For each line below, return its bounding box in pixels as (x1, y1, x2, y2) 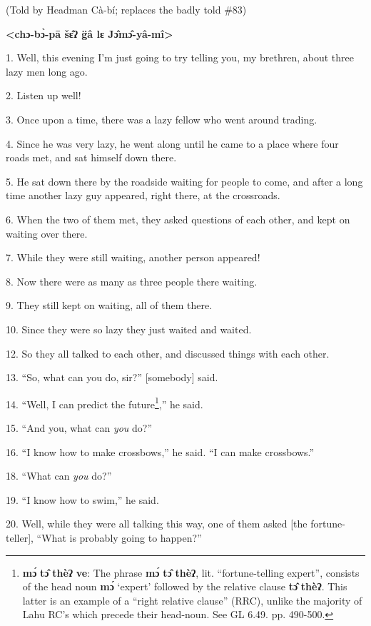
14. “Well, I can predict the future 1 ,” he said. (6, 394, 203, 411)
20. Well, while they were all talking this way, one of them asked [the (6, 516, 308, 531)
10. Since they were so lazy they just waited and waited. (6, 321, 252, 336)
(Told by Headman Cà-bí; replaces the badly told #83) (6, 2, 247, 16)
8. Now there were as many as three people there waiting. (6, 273, 258, 288)
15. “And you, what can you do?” (6, 420, 153, 435)
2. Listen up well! (6, 88, 81, 103)
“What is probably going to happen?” (36, 530, 202, 545)
